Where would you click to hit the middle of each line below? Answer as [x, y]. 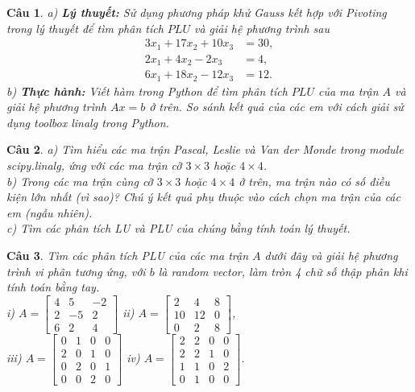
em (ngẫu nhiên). [50, 212]
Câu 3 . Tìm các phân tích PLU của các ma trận [128, 255]
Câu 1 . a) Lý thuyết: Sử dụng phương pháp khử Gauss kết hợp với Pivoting [197, 12]
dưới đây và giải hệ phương [331, 255]
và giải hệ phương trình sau [261, 28]
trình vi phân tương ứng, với [76, 271]
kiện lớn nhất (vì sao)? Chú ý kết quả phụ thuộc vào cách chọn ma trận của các [203, 197]
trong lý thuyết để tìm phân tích [85, 28]
